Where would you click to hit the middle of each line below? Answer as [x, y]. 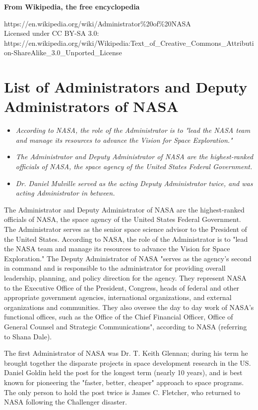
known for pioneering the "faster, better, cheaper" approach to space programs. [124, 382]
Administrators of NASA [91, 106]
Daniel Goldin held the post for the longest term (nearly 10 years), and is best [123, 372]
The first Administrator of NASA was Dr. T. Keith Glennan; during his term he [126, 353]
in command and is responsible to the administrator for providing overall [115, 268]
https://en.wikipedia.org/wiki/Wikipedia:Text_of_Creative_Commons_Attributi [129, 43]
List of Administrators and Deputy [126, 87]
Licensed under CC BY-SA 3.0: [52, 33]
